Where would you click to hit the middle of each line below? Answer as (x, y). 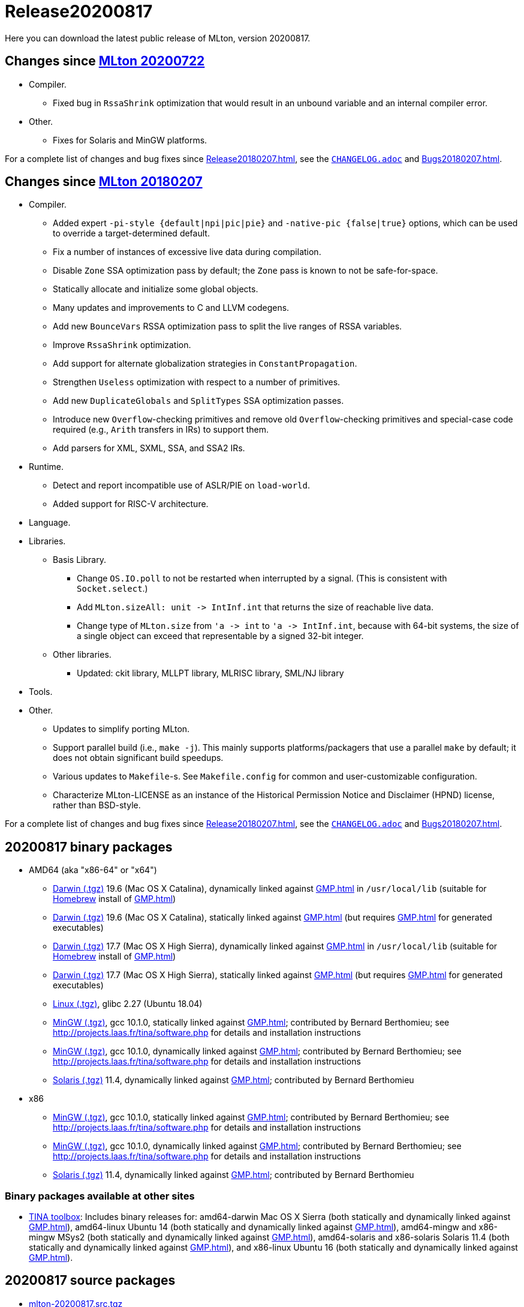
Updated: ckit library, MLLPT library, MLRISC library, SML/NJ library (210, 673)
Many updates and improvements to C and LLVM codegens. (171, 308)
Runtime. (46, 467)
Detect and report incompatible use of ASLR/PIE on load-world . (182, 485)
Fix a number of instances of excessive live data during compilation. (187, 252)
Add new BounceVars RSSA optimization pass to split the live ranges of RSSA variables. (228, 326)
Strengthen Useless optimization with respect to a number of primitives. (197, 382)
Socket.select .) (112, 589)
